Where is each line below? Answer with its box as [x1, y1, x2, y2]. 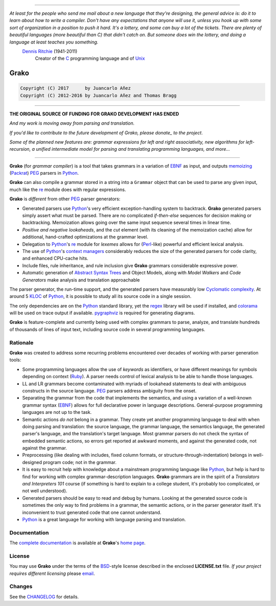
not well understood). [22, 488, 67, 494]
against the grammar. [22, 445, 67, 451]
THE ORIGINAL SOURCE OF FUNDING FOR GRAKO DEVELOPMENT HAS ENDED [9, 110, 179, 117]
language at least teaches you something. [9, 39, 99, 45]
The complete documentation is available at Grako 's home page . [9, 540, 146, 546]
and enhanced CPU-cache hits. [22, 255, 89, 262]
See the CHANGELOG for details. [9, 593, 79, 600]
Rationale [9, 339, 34, 346]
